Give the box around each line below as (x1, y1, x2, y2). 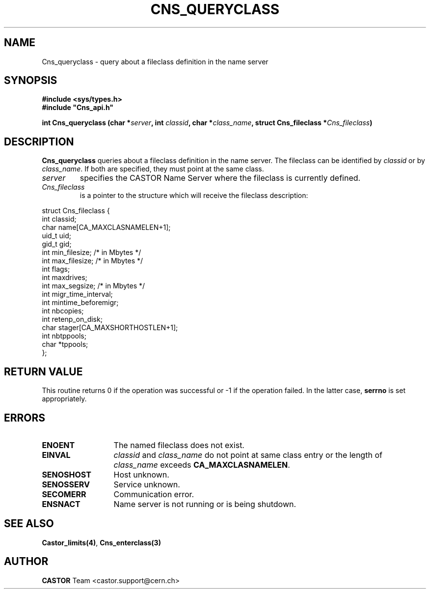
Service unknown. (113, 479, 180, 489)
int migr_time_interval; (42, 290, 113, 299)
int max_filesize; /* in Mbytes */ (42, 256, 143, 265)
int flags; (42, 265, 70, 274)
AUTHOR (4, 555, 49, 568)
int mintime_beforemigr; (42, 298, 119, 307)
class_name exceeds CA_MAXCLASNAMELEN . (113, 459, 290, 470)
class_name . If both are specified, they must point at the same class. (42, 165, 264, 173)
